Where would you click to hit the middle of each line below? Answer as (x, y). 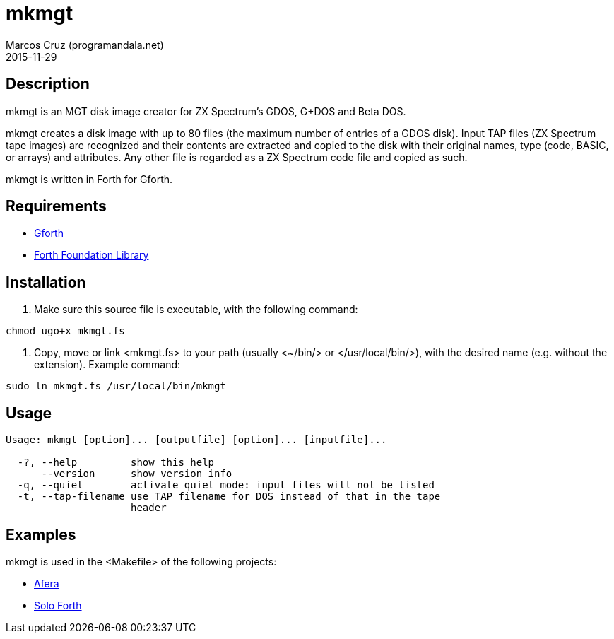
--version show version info (137, 474)
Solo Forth (58, 605)
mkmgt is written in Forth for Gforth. (89, 179)
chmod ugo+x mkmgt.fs (65, 331)
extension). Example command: (107, 365)
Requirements (56, 206)
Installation (46, 282)
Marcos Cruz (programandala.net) (85, 45)
